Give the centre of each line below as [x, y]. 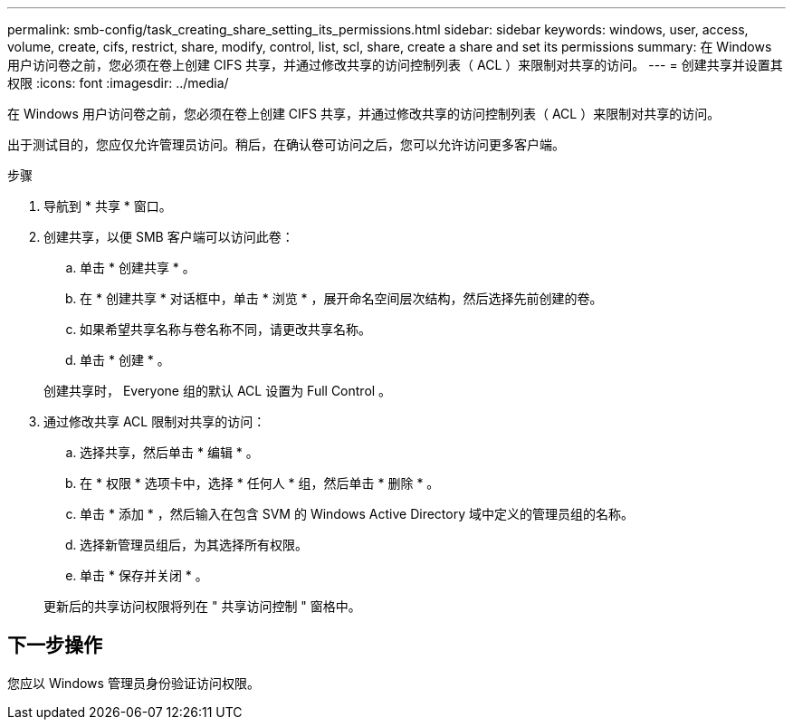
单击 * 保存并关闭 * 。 [144, 575]
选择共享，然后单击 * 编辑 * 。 [169, 452]
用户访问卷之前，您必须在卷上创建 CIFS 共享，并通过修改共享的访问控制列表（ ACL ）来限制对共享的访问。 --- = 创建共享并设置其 [395, 65]
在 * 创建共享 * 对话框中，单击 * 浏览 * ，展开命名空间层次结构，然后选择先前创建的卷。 [341, 298]
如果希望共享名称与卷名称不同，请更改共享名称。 [225, 329]
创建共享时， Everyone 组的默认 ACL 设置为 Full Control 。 [218, 391]
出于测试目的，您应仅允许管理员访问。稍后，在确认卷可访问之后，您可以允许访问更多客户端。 [286, 144]
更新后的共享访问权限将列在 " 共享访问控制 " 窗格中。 [202, 606]
